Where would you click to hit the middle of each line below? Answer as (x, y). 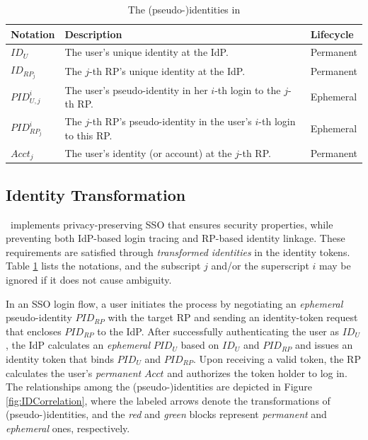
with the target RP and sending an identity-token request (233, 317)
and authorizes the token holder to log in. (257, 372)
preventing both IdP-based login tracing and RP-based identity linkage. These (176, 238)
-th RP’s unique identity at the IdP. (167, 71)
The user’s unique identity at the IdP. (146, 52)
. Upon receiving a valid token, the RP (277, 359)
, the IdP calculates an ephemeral (78, 345)
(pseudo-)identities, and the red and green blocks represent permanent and (166, 414)
